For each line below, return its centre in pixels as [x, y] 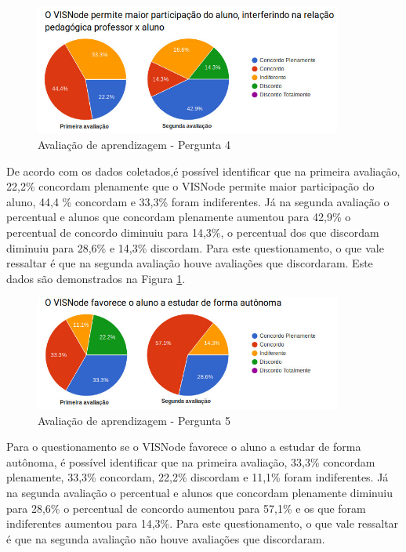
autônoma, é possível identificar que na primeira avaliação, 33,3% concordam [191, 461]
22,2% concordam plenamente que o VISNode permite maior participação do [190, 186]
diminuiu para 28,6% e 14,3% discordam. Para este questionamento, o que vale [195, 247]
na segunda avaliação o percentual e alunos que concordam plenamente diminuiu [199, 492]
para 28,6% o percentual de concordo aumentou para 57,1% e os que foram [186, 508]
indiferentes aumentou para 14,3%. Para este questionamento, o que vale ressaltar [203, 523]
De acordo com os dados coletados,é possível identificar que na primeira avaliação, [203, 171]
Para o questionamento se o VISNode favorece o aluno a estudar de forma [184, 447]
